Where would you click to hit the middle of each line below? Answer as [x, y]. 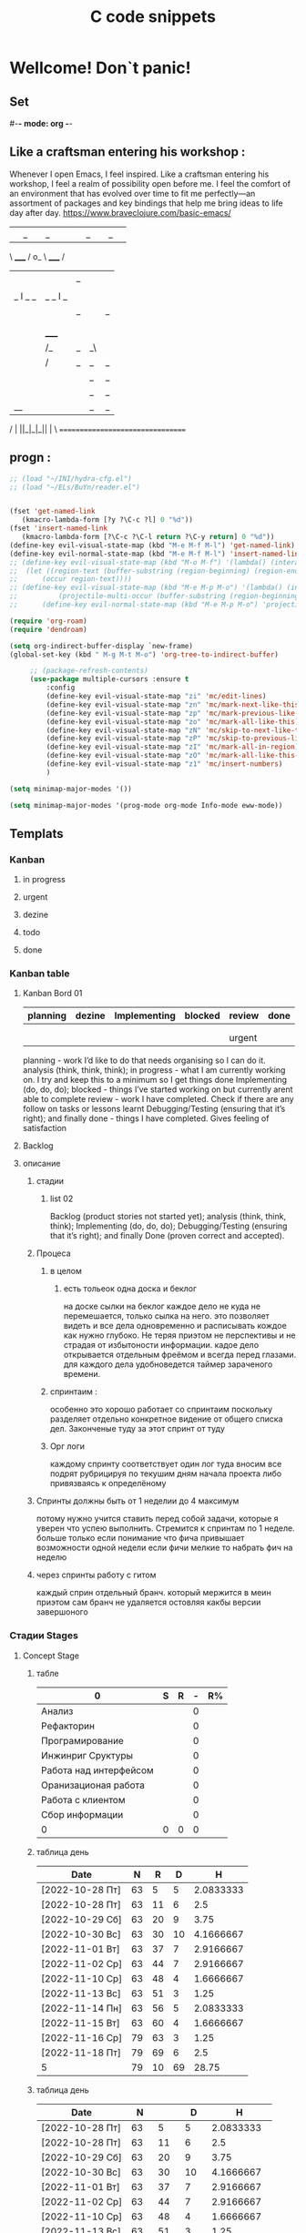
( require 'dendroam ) [49, 629]
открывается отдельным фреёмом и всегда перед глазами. [180, 1355]
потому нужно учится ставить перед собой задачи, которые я [157, 1519]
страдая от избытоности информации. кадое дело [161, 1345]
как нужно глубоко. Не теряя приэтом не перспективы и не [179, 1335]
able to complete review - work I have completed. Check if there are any [158, 1099]
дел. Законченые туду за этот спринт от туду [137, 1429]
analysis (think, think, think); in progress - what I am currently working [154, 1070]
